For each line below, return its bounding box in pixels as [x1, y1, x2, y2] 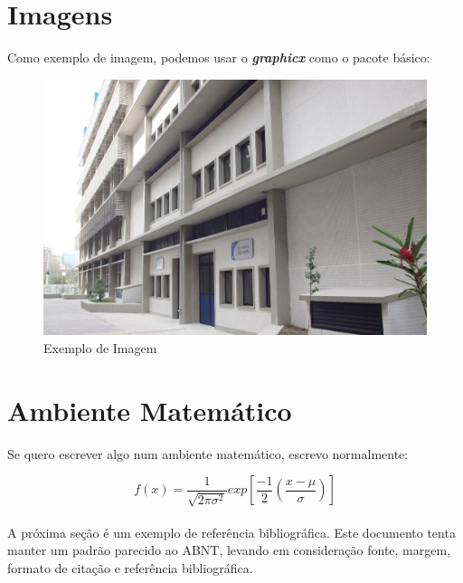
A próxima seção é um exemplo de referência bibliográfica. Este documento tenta [7, 522, 456, 541]
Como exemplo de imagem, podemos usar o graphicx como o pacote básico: [7, 48, 430, 67]
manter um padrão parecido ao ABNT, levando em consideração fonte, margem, [7, 540, 451, 559]
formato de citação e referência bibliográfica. [7, 559, 253, 578]
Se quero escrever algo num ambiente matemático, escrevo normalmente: [7, 444, 409, 463]
